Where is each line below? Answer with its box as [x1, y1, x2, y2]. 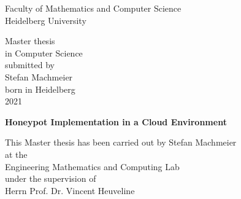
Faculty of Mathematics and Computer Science [5, 2, 182, 14]
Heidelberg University [5, 14, 86, 26]
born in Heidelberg [5, 82, 75, 95]
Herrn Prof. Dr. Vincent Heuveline [5, 184, 135, 197]
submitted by [5, 58, 55, 71]
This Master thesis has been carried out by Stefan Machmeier [5, 136, 237, 149]
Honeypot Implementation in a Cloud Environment [5, 115, 227, 128]
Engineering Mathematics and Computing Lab [5, 160, 180, 173]
